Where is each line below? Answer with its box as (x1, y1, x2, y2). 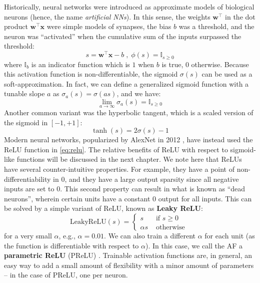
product (4, 21, 28, 32)
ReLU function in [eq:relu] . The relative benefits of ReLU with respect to (4, 144, 228, 154)
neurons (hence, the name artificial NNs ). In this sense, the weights (4, 11, 210, 22)
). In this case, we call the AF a (145, 240, 242, 250)
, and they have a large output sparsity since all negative (64, 173, 239, 184)
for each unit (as (204, 230, 255, 241)
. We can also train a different (104, 230, 196, 241)
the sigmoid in (4, 117, 48, 127)
